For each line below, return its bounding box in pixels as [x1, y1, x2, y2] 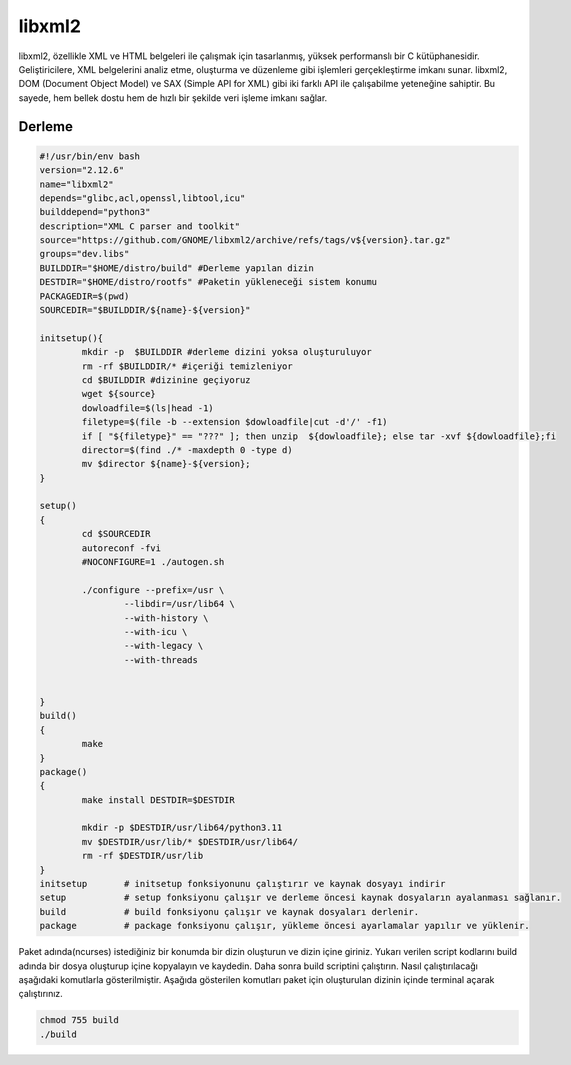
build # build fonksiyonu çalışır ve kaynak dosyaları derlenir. [39, 906, 420, 917]
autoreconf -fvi [81, 542, 162, 554]
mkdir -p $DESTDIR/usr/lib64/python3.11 [81, 822, 283, 834]
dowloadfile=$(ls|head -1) [81, 402, 214, 414]
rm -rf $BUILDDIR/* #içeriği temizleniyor [81, 360, 294, 372]
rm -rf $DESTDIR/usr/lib [81, 850, 204, 862]
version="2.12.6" [39, 165, 125, 176]
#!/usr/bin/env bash [39, 150, 140, 162]
